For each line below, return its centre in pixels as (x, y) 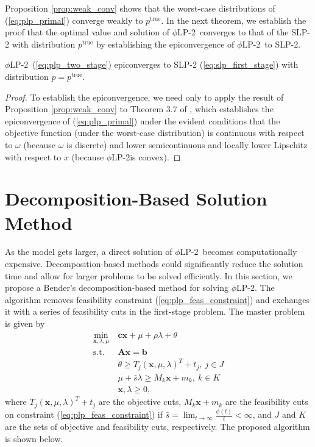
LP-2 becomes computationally (239, 252)
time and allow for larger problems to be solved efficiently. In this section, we (149, 275)
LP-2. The (256, 288)
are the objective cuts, (140, 402)
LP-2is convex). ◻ (146, 156)
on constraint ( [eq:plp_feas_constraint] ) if (84, 414)
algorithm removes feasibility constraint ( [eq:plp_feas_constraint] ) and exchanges (157, 299)
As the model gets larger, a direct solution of (89, 252)
